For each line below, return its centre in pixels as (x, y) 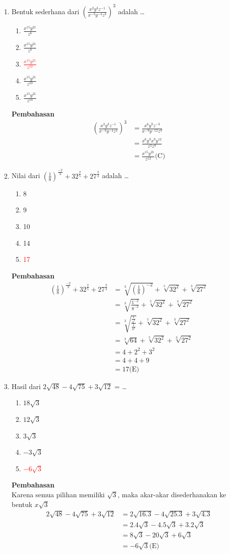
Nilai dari (26, 175)
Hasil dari (26, 386)
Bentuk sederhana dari (45, 11)
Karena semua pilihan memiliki (58, 494)
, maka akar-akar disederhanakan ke (172, 494)
